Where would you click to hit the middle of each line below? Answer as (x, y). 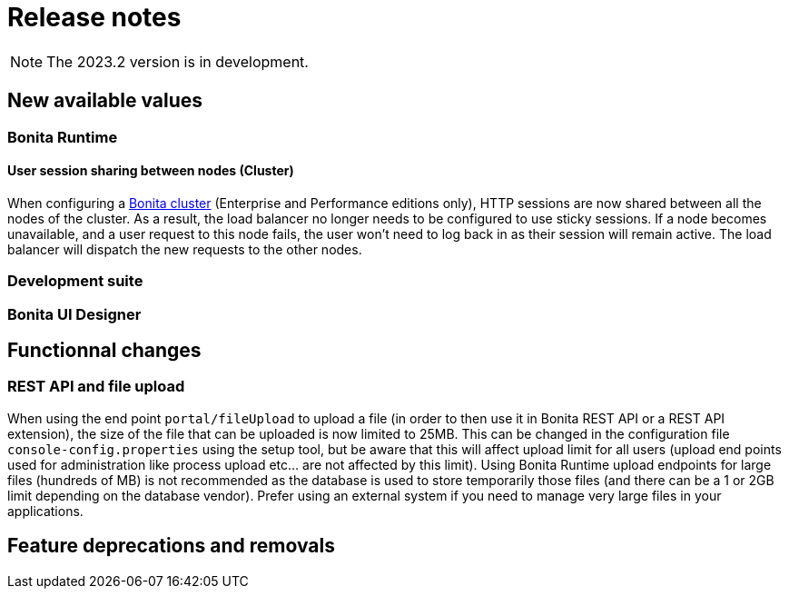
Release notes (94, 17)
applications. (45, 511)
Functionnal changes (104, 350)
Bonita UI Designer (74, 314)
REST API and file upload (96, 387)
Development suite (75, 281)
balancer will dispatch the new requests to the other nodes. (185, 249)
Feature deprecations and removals (171, 546)
